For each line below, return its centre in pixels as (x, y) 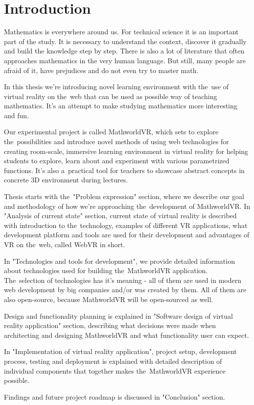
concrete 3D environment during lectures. (66, 180)
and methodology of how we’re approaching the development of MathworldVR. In (127, 206)
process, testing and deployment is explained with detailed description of (113, 361)
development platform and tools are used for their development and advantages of (127, 235)
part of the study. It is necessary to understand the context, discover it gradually (125, 41)
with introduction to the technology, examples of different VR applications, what (126, 225)
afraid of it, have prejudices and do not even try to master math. (101, 70)
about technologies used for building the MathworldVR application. (106, 270)
